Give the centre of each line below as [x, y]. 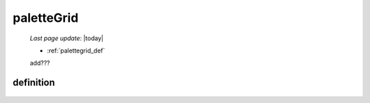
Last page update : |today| [67, 38]
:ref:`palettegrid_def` [76, 50]
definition [34, 83]
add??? [40, 63]
